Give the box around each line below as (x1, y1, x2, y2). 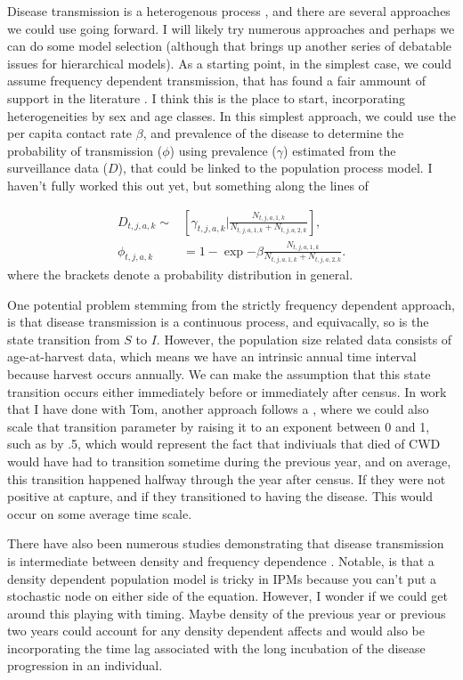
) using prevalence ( (169, 141, 277, 159)
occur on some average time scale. (7, 504, 192, 522)
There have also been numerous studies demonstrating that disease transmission (7, 534, 444, 553)
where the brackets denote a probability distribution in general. (7, 265, 353, 284)
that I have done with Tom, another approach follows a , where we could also (7, 400, 429, 418)
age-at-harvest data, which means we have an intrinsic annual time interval (7, 347, 417, 366)
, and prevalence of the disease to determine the (142, 124, 404, 142)
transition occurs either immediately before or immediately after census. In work (7, 382, 447, 401)
